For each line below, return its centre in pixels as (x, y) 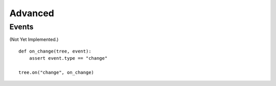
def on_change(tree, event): (55, 51)
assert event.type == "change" (68, 58)
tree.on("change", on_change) (56, 72)
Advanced (32, 13)
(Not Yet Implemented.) (34, 39)
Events (21, 27)
